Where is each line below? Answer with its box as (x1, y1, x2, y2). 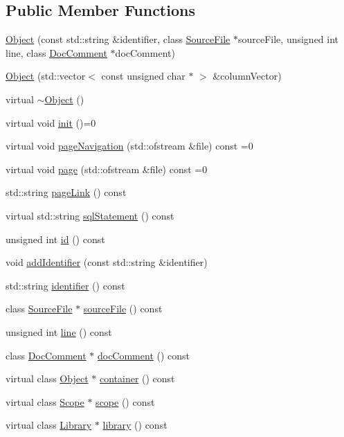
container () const (99, 371, 175, 386)
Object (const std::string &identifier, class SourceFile (6, 32, 230, 46)
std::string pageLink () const (6, 185, 127, 199)
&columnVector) (212, 69, 282, 83)
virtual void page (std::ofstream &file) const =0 (6, 161, 208, 176)
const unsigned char (101, 69, 185, 83)
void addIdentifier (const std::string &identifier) (6, 255, 208, 269)
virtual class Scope (6, 394, 84, 409)
